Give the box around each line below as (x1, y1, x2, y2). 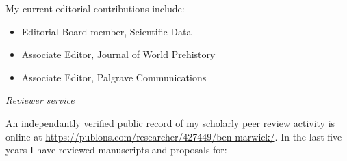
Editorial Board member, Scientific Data (21, 24, 192, 38)
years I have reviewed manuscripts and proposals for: (5, 143, 227, 157)
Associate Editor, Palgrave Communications (21, 70, 207, 84)
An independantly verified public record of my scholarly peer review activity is (5, 115, 335, 130)
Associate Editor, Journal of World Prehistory (21, 47, 216, 61)
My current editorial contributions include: (5, 1, 185, 15)
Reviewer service (5, 93, 75, 107)
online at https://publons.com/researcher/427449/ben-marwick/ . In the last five (5, 129, 342, 143)
